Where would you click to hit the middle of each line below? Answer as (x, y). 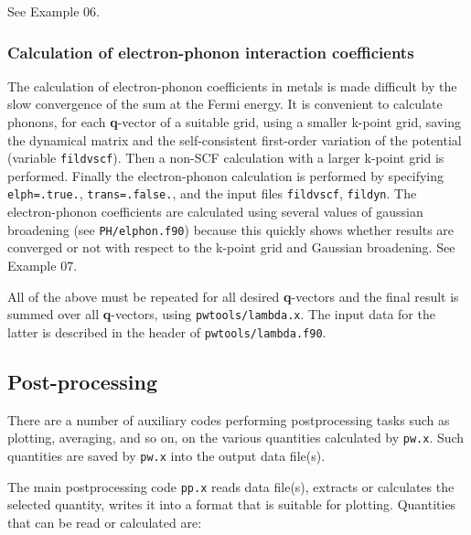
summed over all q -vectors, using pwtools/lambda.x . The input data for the (221, 314)
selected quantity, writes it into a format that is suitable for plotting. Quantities (232, 504)
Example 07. (43, 265)
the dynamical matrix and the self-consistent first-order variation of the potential (235, 139)
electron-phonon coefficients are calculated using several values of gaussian (215, 212)
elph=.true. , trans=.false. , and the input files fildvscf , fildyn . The (212, 193)
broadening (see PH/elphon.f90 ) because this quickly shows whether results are (231, 229)
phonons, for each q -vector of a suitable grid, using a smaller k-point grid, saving (235, 122)
